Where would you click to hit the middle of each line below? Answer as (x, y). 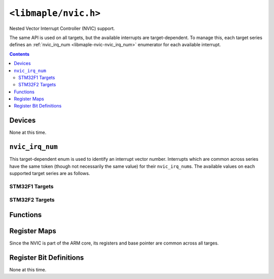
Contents (20, 54)
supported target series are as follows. (50, 173)
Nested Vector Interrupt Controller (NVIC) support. (62, 28)
